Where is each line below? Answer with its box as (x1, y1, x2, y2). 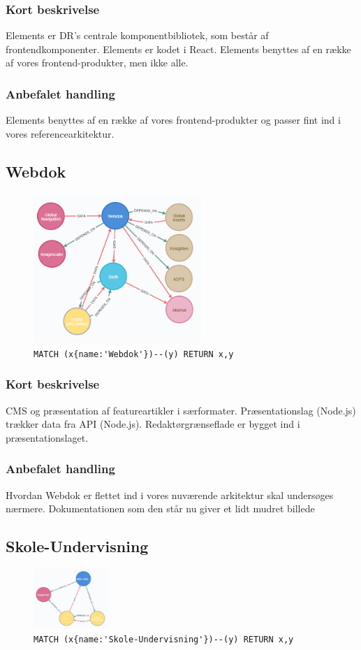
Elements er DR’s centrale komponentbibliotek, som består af (6, 28, 269, 43)
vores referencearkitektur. (6, 126, 115, 140)
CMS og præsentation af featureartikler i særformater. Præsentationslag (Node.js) (6, 403, 356, 417)
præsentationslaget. (6, 430, 89, 445)
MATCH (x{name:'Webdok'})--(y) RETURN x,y (34, 349, 234, 359)
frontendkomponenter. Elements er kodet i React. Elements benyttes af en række (6, 41, 351, 56)
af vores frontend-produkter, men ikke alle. (6, 55, 189, 70)
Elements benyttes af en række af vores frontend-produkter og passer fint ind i (6, 113, 341, 127)
